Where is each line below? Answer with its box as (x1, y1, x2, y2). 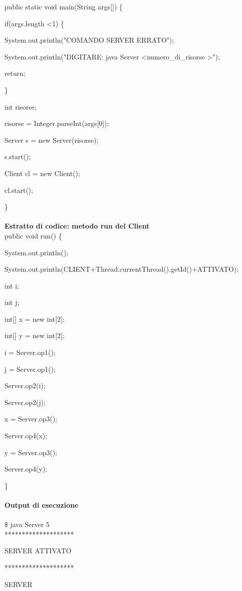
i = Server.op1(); (4, 347, 56, 357)
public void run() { (4, 230, 62, 240)
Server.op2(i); (4, 380, 46, 391)
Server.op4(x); (4, 430, 48, 441)
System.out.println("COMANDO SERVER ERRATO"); (4, 35, 174, 45)
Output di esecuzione (4, 500, 78, 510)
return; (4, 68, 26, 78)
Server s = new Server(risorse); (4, 134, 99, 145)
